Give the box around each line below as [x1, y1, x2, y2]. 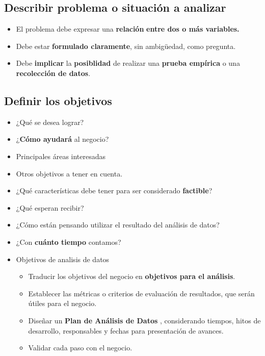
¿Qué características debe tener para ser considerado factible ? [16, 185, 213, 196]
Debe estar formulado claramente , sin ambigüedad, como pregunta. [16, 40, 236, 51]
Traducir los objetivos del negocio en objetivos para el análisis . [28, 271, 235, 282]
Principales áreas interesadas [16, 150, 106, 161]
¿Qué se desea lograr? [16, 116, 84, 127]
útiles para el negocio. [28, 298, 97, 309]
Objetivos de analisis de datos [16, 253, 110, 264]
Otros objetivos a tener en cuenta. [16, 168, 123, 179]
